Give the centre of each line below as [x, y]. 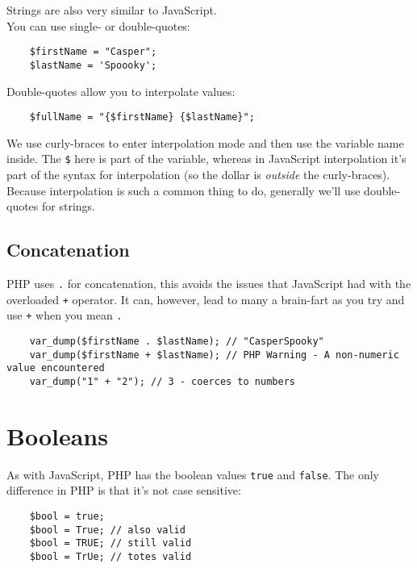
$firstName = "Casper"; [93, 52]
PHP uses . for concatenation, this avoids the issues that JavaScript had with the [209, 283]
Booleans [57, 435]
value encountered [56, 368]
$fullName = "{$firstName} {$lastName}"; [142, 117]
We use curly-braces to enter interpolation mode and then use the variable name [205, 142]
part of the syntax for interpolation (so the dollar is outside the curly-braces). [198, 174]
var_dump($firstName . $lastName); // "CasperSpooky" [177, 341]
